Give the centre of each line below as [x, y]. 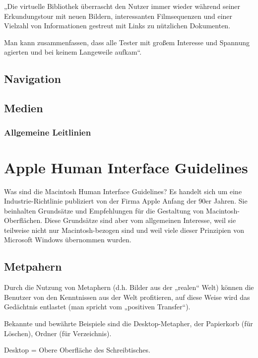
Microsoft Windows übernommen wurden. [68, 240]
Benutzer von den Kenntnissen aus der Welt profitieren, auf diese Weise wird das [127, 297]
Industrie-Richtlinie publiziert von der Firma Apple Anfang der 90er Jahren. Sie [126, 201]
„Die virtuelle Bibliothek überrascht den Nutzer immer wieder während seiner [122, 6]
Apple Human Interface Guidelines [126, 167]
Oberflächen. [23, 220]
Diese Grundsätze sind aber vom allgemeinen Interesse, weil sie [140, 220]
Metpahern [33, 266]
